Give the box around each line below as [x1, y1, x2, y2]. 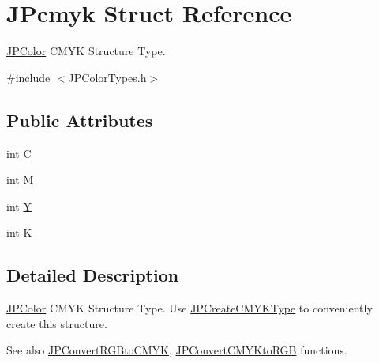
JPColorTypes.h [68, 69, 147, 85]
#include [6, 69, 51, 85]
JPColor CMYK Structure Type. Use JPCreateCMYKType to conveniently [6, 300, 373, 316]
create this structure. [6, 315, 107, 331]
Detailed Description [6, 263, 179, 287]
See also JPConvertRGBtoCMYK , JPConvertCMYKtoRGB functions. [6, 342, 347, 358]
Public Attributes [6, 107, 153, 132]
